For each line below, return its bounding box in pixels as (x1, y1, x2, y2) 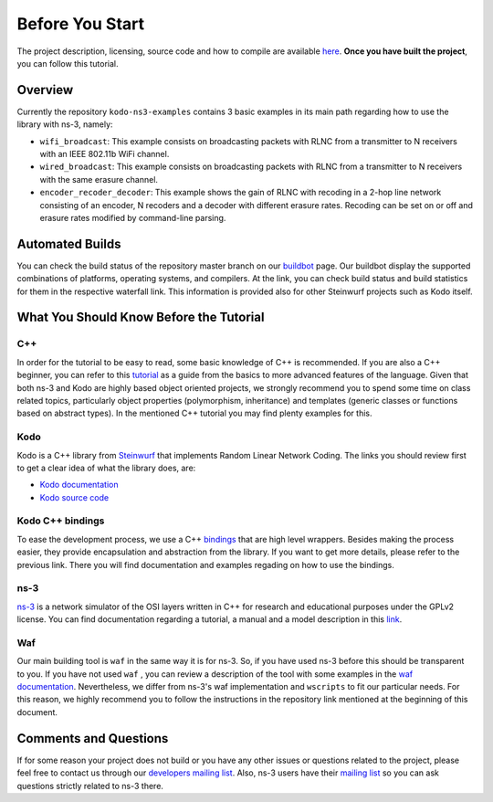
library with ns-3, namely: (16, 119, 113, 130)
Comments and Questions (16, 731, 169, 746)
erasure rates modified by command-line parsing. (39, 212, 226, 223)
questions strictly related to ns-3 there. (16, 780, 164, 791)
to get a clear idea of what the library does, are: (16, 462, 196, 473)
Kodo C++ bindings (16, 514, 105, 527)
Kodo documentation (39, 480, 119, 491)
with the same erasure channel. (39, 174, 159, 185)
